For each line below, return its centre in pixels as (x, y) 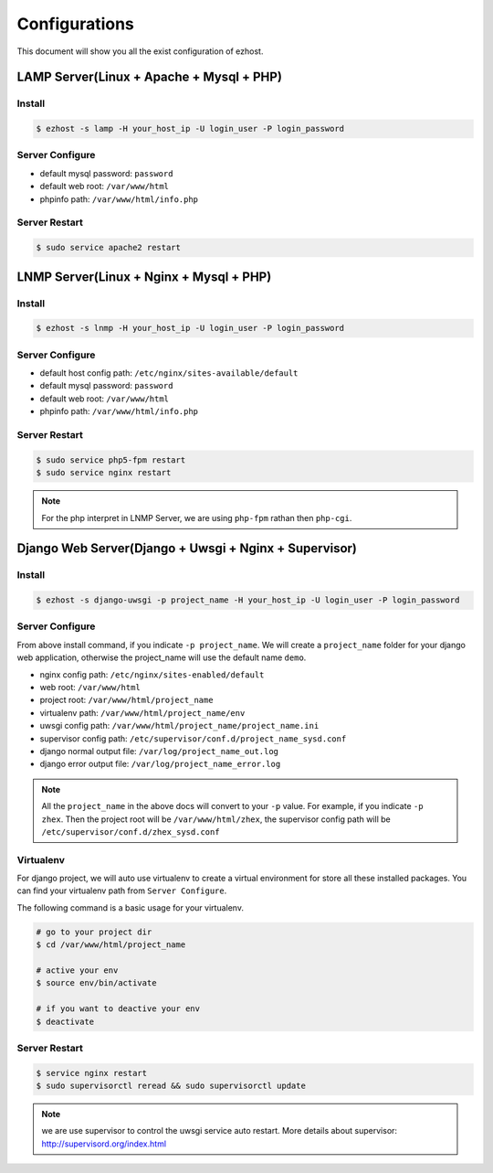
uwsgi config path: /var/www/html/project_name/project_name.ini (179, 726)
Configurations (75, 24)
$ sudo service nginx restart (104, 473)
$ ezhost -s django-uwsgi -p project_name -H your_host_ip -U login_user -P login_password (248, 600)
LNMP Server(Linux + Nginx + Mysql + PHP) (144, 277)
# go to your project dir (94, 932)
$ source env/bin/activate (96, 983)
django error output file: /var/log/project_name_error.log (160, 764)
